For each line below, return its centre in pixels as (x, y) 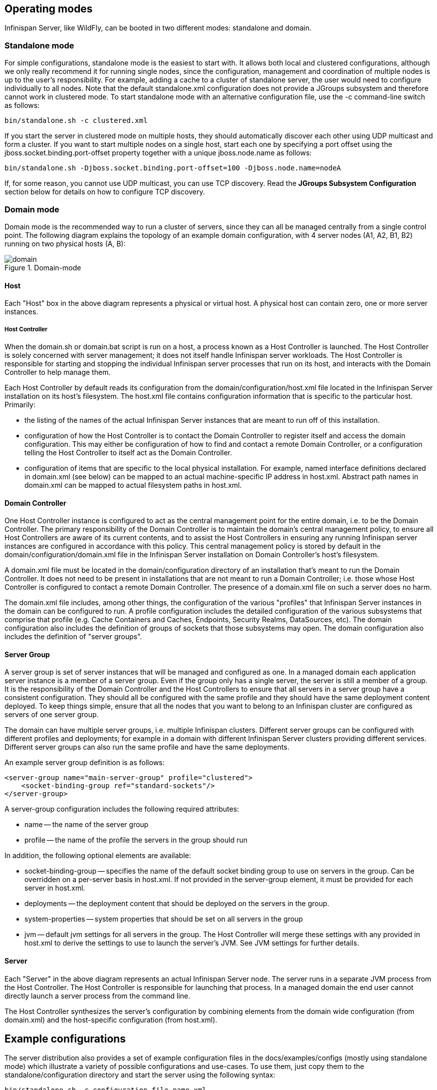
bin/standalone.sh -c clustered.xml (76, 121)
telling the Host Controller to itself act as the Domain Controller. (128, 452)
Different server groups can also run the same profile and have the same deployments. (147, 747)
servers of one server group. (52, 715)
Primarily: (20, 404)
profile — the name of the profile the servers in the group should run (136, 840)
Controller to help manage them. (58, 372)
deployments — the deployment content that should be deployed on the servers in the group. (177, 904)
